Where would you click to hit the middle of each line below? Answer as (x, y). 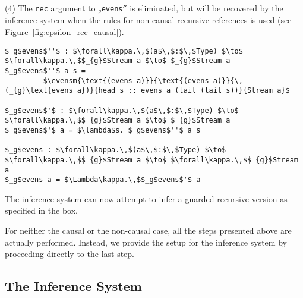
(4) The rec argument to (50, 8)
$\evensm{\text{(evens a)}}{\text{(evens (126, 81)
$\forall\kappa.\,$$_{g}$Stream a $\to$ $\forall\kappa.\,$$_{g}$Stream (151, 160)
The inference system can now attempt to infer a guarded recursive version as (146, 198)
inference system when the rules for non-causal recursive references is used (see (148, 20)
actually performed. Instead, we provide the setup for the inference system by (146, 242)
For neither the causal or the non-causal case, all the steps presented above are (148, 230)
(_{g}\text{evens (39, 91)
